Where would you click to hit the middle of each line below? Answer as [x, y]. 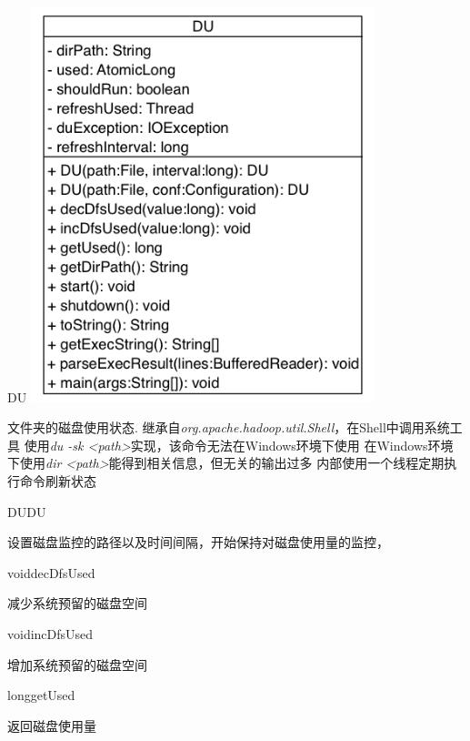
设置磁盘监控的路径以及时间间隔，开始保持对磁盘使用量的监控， [198, 542]
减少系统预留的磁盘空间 [77, 603]
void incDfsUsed [50, 633]
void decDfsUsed [51, 572]
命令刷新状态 [58, 480]
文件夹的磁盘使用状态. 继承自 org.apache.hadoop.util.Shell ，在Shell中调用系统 [229, 427]
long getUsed [41, 695]
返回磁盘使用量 [52, 725]
